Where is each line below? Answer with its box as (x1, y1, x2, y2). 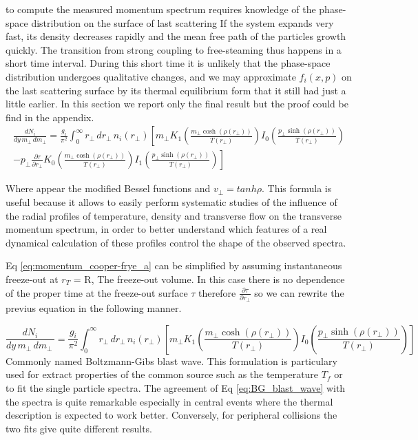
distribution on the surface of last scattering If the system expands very (31, 15, 334, 30)
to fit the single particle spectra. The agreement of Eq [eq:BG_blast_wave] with (6, 381, 346, 395)
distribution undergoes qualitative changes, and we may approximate (6, 69, 296, 83)
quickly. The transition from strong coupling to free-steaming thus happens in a (6, 42, 342, 56)
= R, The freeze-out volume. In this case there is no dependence (73, 271, 345, 286)
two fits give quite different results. (6, 421, 153, 435)
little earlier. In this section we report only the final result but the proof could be (6, 96, 348, 111)
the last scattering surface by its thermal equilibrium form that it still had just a (6, 83, 346, 97)
